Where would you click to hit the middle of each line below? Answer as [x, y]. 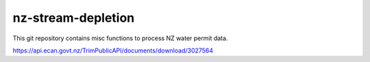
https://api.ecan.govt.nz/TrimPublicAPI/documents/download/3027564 [113, 50]
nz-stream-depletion [74, 18]
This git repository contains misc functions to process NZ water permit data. [120, 38]
